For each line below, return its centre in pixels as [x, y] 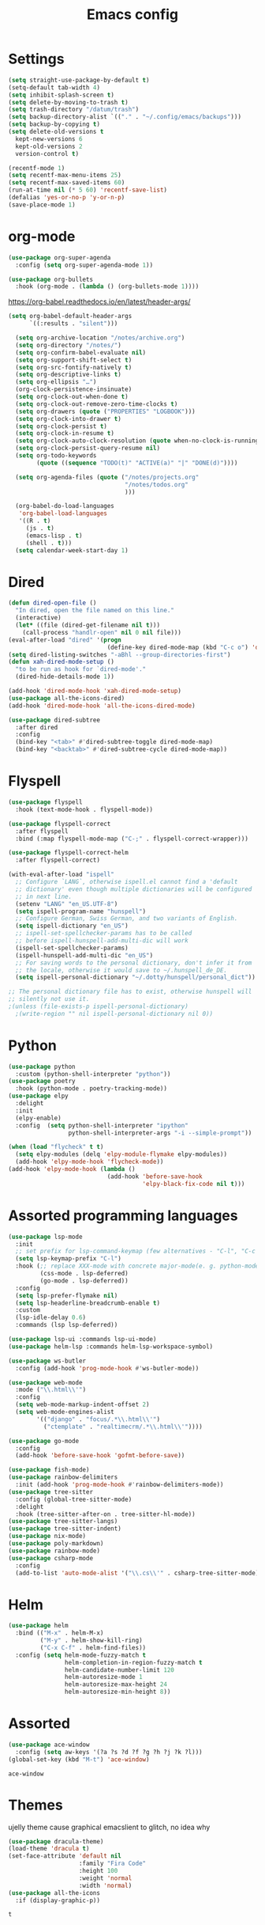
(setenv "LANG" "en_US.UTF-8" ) [67, 904]
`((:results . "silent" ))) [73, 324]
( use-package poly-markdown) [56, 1544]
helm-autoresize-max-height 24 [116, 1684]
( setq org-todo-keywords [56, 456]
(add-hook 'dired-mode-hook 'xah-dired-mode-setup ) [95, 691]
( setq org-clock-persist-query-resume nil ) [88, 449]
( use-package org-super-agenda [60, 258]
